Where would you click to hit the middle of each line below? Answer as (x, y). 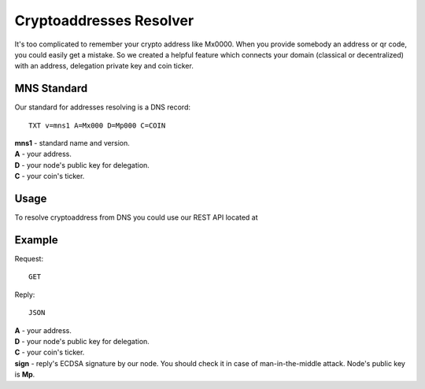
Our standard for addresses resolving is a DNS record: (103, 107)
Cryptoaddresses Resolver (104, 20)
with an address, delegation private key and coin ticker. (104, 66)
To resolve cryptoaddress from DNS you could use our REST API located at (136, 217)
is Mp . (25, 375)
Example (36, 240)
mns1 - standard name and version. (72, 143)
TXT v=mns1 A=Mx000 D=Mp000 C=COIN (97, 125)
